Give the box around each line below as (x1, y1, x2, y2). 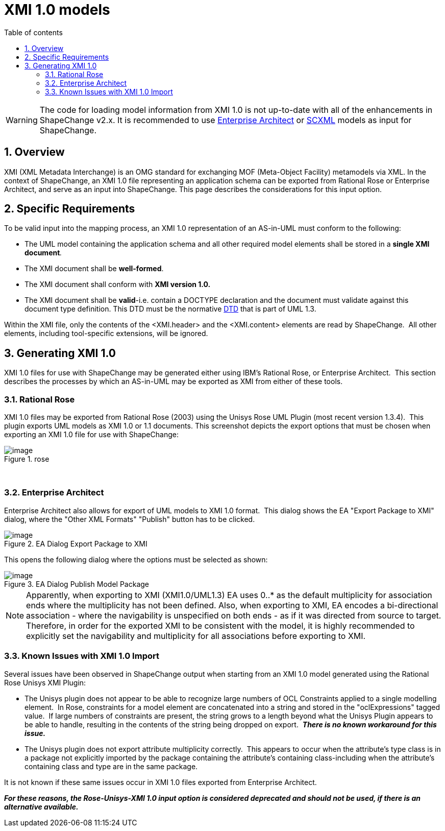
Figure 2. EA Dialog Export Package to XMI (4, 539, 147, 548)
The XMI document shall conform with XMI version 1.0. (24, 280, 211, 289)
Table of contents (4, 28, 63, 37)
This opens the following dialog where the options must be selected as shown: (4, 555, 268, 564)
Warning (6, 114, 38, 125)
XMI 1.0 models (4, 1, 110, 18)
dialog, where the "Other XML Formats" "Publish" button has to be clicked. (4, 514, 255, 524)
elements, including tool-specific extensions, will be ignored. (4, 329, 208, 338)
